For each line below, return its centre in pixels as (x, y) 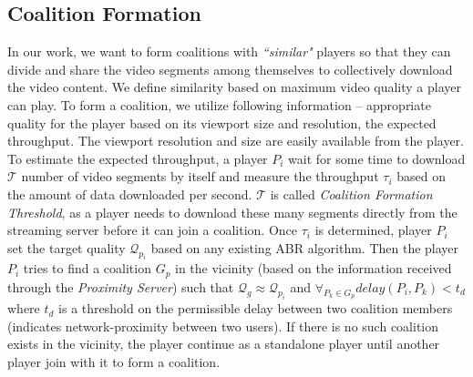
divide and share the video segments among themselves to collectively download (230, 69)
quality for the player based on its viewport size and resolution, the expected (222, 122)
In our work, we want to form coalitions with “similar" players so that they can (229, 51)
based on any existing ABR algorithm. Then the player (305, 247)
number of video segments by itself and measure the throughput (200, 176)
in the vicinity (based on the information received (314, 268)
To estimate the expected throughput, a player (138, 158)
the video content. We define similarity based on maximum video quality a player (235, 87)
